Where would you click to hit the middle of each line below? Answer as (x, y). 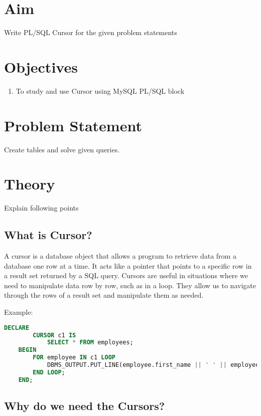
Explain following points (41, 208)
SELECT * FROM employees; (90, 343)
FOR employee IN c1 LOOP (74, 358)
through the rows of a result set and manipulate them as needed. (104, 295)
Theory (30, 184)
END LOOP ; (49, 372)
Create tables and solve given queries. (62, 149)
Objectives (41, 66)
